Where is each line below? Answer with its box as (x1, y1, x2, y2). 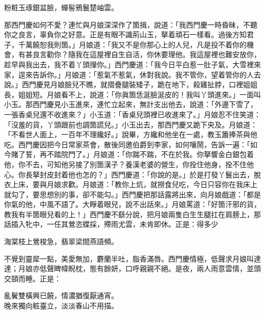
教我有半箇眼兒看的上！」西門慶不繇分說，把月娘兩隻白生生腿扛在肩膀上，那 (4, 208, 261, 219)
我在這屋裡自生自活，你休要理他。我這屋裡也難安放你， (75, 49, 261, 60)
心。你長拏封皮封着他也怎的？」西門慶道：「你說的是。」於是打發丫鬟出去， (4, 169, 254, 179)
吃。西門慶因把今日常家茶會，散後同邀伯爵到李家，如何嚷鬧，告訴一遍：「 (4, 139, 250, 149)
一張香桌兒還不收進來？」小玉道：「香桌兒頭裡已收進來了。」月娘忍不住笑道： (4, 109, 261, 119)
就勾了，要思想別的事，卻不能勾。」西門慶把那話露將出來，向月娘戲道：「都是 (4, 189, 261, 199)
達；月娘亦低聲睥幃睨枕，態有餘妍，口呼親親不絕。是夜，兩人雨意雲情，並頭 (4, 263, 261, 274)
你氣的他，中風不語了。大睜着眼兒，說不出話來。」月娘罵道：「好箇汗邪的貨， (4, 199, 261, 210)
